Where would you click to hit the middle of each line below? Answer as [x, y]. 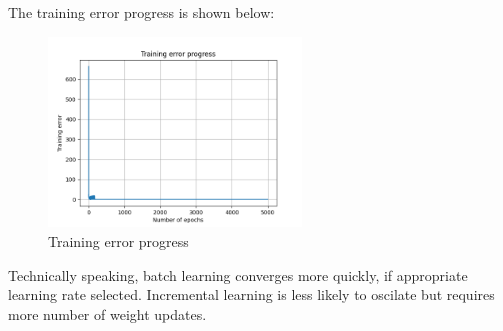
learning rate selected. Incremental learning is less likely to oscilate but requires [251, 294]
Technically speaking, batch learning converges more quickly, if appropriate [238, 274]
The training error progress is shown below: [141, 12]
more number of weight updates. [107, 313]
